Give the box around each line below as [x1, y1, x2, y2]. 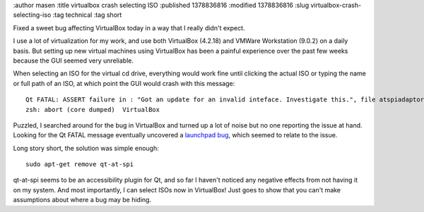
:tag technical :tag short [52, 11, 122, 19]
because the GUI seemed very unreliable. [13, 56, 134, 65]
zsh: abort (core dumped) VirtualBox [25, 106, 160, 113]
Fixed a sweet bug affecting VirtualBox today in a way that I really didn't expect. [13, 23, 245, 32]
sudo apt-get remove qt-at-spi [25, 161, 134, 168]
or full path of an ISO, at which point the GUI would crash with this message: [13, 79, 235, 87]
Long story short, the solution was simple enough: [13, 144, 159, 152]
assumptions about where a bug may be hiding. [13, 196, 152, 204]
